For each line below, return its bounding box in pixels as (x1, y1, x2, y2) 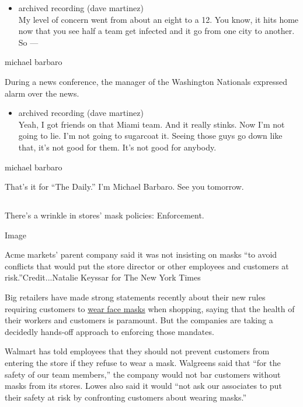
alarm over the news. (5, 87, 79, 99)
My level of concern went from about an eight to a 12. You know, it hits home (18, 13, 299, 25)
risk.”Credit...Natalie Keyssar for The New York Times (5, 271, 201, 283)
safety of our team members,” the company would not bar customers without (5, 368, 281, 380)
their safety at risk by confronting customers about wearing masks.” (5, 391, 247, 403)
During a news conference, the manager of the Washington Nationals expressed (5, 75, 288, 87)
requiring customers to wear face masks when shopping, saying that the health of (5, 302, 295, 314)
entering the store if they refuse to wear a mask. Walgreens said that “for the (5, 357, 281, 369)
